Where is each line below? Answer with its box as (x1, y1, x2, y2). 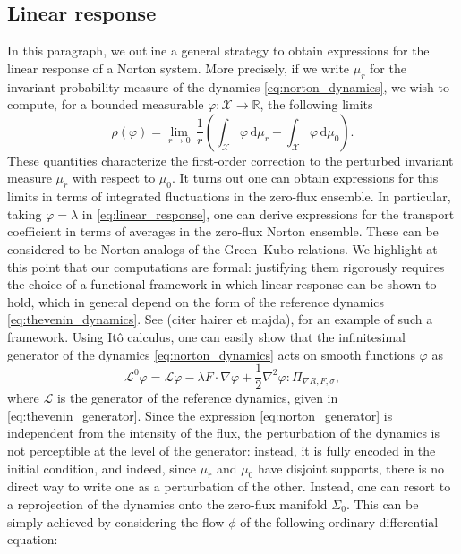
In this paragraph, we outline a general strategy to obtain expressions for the (7, 41, 430, 60)
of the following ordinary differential (240, 512, 439, 531)
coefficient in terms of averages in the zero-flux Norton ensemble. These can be (7, 222, 439, 241)
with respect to (72, 168, 156, 187)
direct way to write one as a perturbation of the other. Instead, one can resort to (7, 477, 451, 496)
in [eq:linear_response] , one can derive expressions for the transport (81, 204, 455, 223)
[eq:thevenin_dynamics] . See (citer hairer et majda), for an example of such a (7, 310, 433, 328)
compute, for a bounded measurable (7, 95, 204, 114)
